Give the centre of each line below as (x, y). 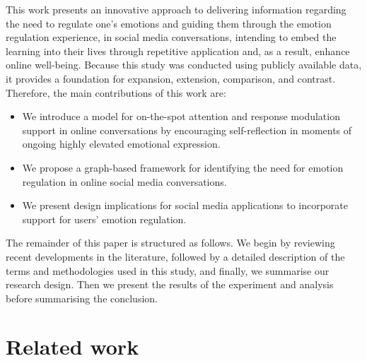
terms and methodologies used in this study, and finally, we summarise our (168, 270)
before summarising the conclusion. (82, 298)
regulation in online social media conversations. (124, 181)
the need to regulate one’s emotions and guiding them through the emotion (169, 23)
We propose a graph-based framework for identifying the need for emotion (183, 167)
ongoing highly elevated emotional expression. (121, 144)
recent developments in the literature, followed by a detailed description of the (175, 256)
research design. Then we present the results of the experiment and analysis (170, 284)
